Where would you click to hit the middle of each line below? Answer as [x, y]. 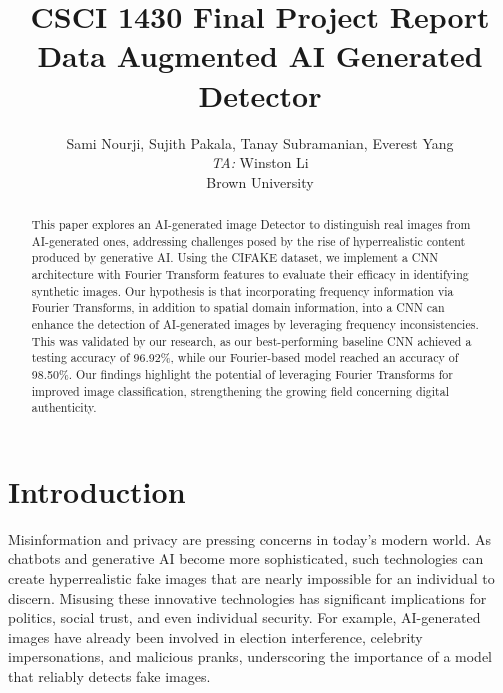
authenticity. [64, 407]
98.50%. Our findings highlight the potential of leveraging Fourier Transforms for [242, 373]
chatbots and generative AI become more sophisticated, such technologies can [246, 558]
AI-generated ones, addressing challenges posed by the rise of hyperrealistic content [248, 240]
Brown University [260, 181]
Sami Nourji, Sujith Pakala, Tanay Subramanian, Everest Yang [260, 142]
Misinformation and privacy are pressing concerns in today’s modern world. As [249, 538]
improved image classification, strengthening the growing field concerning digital [240, 390]
